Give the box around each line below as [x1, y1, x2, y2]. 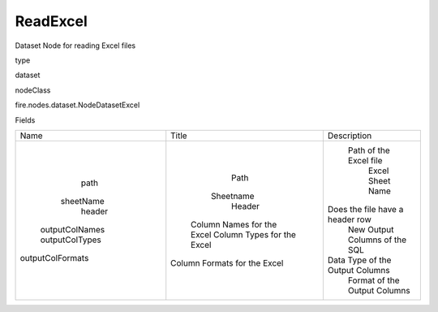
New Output [347, 223, 394, 235]
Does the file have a [327, 203, 404, 214]
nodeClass [15, 85, 51, 95]
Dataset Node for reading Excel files [15, 41, 136, 50]
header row [327, 214, 372, 225]
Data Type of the [327, 254, 392, 266]
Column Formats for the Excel [170, 257, 284, 268]
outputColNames [40, 223, 105, 235]
